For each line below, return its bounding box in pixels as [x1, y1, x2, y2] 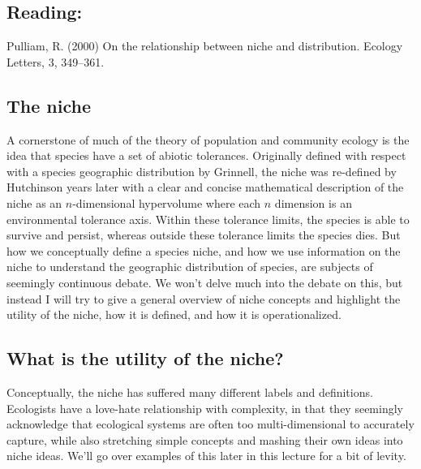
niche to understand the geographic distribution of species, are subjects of [6, 258, 373, 275]
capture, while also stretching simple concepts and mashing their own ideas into [6, 431, 403, 448]
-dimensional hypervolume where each [72, 194, 261, 211]
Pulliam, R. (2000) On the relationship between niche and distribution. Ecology [6, 37, 403, 54]
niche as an [6, 194, 62, 211]
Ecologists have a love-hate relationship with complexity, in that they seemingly [6, 399, 403, 416]
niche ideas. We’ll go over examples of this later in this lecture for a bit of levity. [6, 447, 406, 464]
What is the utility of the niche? [6, 346, 284, 371]
